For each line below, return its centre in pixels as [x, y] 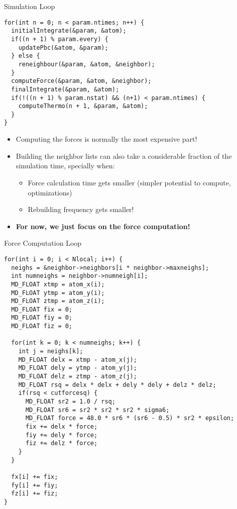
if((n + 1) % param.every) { [60, 39]
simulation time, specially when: [65, 166]
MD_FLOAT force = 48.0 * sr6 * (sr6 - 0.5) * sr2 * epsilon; [130, 418]
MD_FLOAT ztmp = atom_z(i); [58, 301]
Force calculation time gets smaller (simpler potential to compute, [129, 182]
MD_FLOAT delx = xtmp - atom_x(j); [78, 360]
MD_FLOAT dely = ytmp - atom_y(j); [78, 368]
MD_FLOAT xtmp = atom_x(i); [58, 284]
